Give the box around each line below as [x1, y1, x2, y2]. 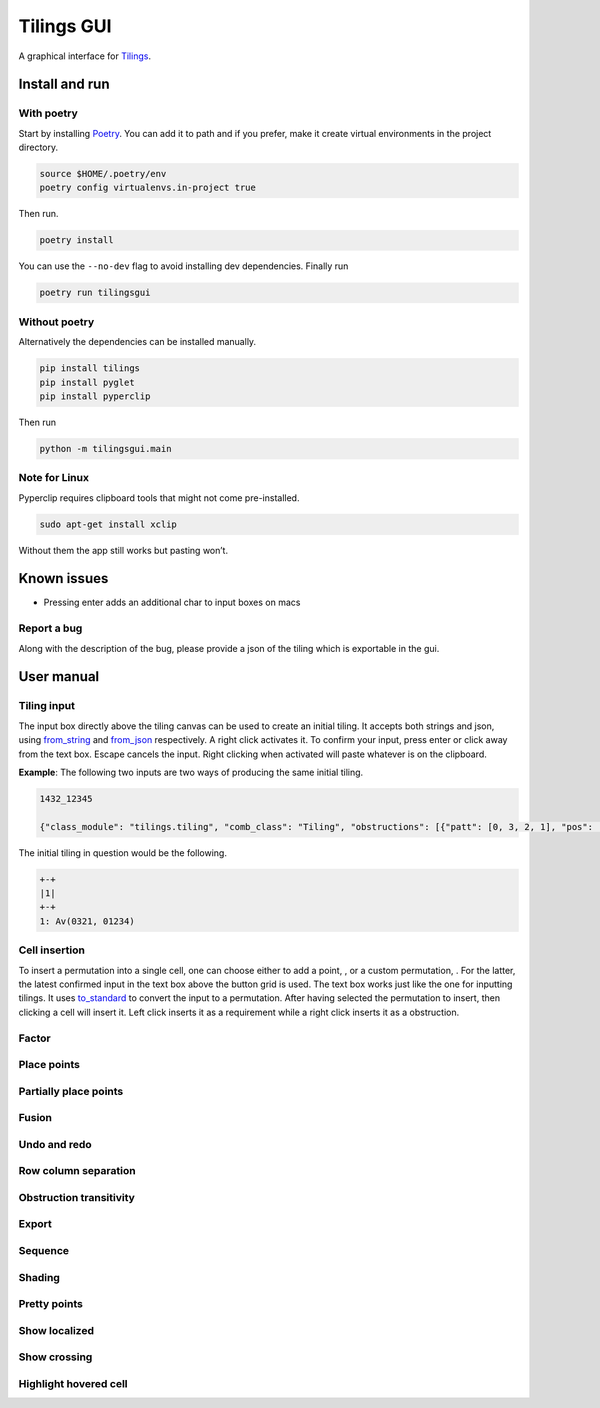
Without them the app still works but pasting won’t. [18, 544, 229, 556]
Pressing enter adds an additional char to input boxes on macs [43, 596, 301, 609]
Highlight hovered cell [18, 1376, 129, 1390]
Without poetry [18, 315, 95, 329]
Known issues [18, 570, 109, 587]
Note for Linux [18, 471, 90, 485]
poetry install [39, 235, 114, 246]
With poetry [18, 106, 79, 120]
